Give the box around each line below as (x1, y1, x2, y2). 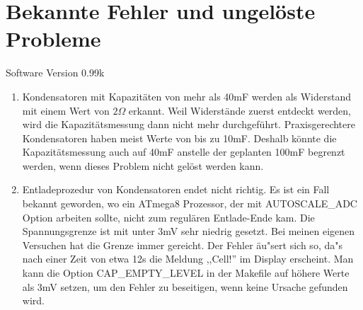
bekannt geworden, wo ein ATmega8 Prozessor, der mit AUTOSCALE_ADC (22, 196, 357, 211)
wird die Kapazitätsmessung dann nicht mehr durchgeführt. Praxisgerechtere (22, 117, 355, 132)
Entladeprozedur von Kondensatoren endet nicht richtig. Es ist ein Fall (22, 182, 330, 197)
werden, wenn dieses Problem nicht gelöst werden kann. (22, 158, 264, 173)
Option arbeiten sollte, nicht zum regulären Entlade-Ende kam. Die (22, 209, 315, 224)
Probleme (6, 24, 101, 53)
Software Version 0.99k (6, 65, 105, 80)
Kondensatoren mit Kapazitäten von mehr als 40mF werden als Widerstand (22, 88, 352, 103)
